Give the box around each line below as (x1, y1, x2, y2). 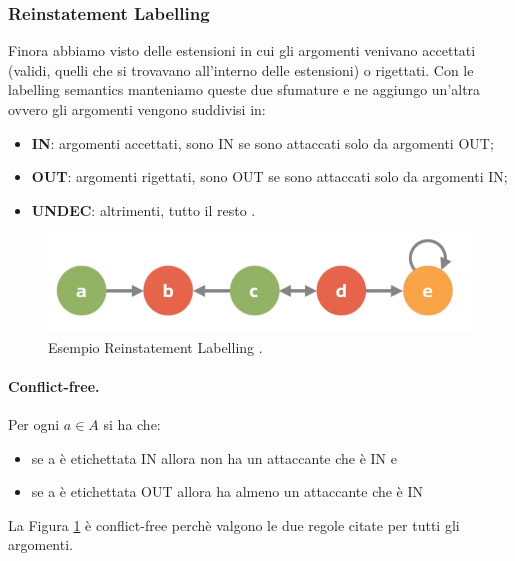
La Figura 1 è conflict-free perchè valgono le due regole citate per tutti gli (8, 514, 460, 535)
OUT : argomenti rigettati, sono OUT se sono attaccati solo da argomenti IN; (31, 166, 508, 187)
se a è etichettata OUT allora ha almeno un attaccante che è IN (31, 481, 424, 502)
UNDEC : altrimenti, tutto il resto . (31, 199, 256, 220)
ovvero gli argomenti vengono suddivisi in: (8, 99, 266, 119)
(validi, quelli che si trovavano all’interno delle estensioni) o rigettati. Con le (8, 59, 474, 80)
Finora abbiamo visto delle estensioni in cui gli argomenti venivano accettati (8, 40, 476, 61)
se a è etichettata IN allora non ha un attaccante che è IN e (31, 447, 397, 468)
